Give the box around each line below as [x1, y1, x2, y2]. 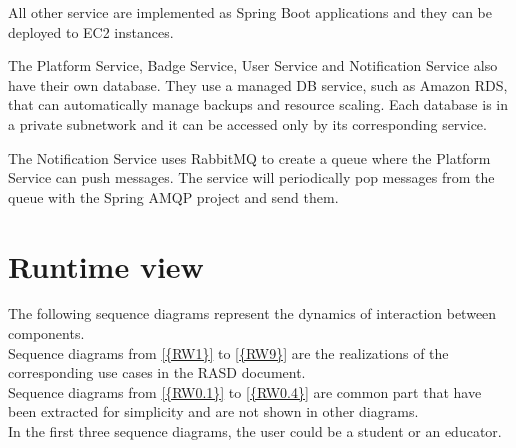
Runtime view [8, 245, 204, 286]
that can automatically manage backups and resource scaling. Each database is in [8, 94, 508, 115]
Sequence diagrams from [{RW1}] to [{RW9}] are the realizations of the [8, 342, 449, 363]
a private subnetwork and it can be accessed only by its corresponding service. [8, 113, 487, 134]
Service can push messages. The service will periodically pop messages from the [8, 167, 495, 188]
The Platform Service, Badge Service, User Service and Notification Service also [8, 55, 498, 76]
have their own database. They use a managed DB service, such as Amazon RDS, [8, 74, 508, 95]
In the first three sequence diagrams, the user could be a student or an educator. [8, 421, 502, 442]
